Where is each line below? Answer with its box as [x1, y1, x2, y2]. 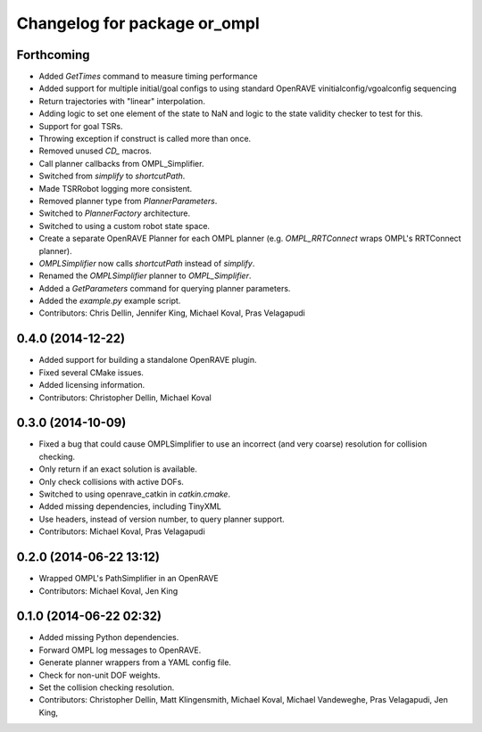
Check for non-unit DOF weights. [38, 670, 161, 680]
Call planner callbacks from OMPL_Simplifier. [38, 158, 204, 169]
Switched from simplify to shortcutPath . [38, 170, 186, 182]
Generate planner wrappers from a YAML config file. [38, 657, 232, 668]
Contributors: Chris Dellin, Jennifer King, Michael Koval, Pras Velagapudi [38, 308, 305, 318]
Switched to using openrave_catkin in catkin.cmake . [38, 489, 231, 499]
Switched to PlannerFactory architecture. [38, 208, 191, 218]
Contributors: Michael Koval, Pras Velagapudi [38, 526, 205, 537]
